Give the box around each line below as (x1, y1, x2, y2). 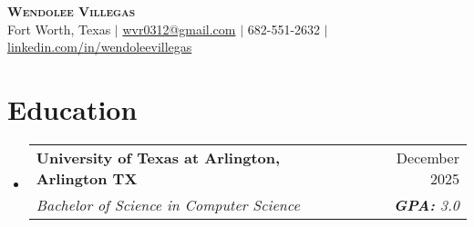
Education (7, 90, 138, 127)
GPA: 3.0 (393, 193, 459, 215)
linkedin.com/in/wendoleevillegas (7, 37, 192, 56)
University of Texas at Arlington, (36, 146, 281, 168)
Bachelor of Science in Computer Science (36, 193, 300, 215)
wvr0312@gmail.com (122, 19, 236, 38)
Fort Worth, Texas (7, 19, 111, 38)
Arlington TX (36, 167, 138, 189)
